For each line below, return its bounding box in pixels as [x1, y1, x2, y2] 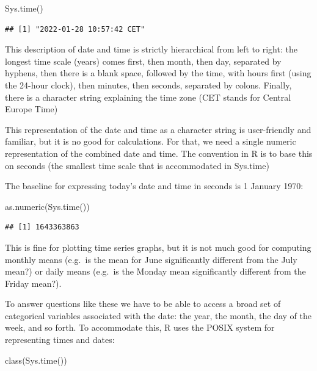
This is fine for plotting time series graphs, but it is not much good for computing [5, 240, 312, 253]
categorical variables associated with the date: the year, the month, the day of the [5, 309, 312, 322]
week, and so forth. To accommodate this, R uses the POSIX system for [5, 321, 275, 334]
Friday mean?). [5, 276, 62, 289]
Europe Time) [5, 103, 58, 115]
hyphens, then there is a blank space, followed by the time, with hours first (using [5, 67, 312, 79]
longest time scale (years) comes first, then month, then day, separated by [5, 54, 282, 67]
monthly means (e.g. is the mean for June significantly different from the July [5, 253, 297, 265]
